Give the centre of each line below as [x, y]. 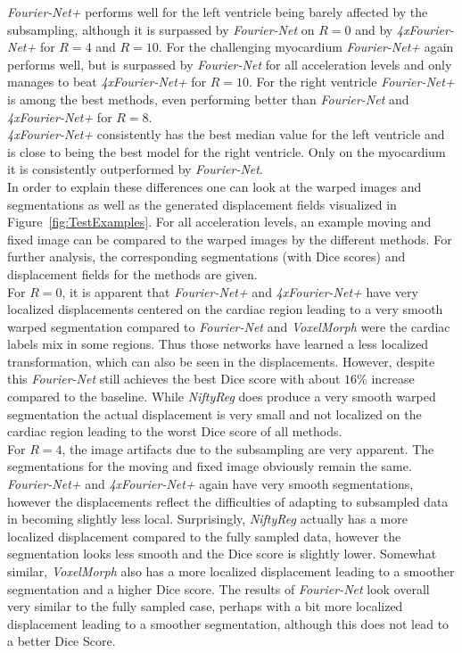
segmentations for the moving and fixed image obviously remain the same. [210, 466]
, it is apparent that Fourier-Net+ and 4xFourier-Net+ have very [240, 291]
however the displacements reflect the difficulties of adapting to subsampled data [228, 501]
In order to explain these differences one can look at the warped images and [214, 186]
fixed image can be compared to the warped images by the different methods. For [230, 239]
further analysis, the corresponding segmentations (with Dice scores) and [206, 256]
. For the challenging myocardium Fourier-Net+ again [306, 47]
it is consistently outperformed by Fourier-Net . [135, 169]
